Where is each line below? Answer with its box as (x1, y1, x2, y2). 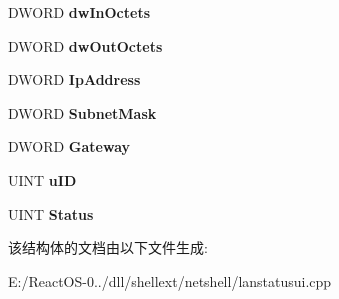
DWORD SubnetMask (8, 102, 157, 123)
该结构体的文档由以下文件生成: (8, 237, 208, 258)
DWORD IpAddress (8, 69, 141, 90)
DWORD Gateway (8, 136, 131, 157)
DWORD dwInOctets (8, 2, 150, 22)
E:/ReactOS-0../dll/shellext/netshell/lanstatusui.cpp (8, 270, 332, 291)
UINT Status (8, 203, 94, 224)
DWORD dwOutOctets (8, 35, 163, 56)
